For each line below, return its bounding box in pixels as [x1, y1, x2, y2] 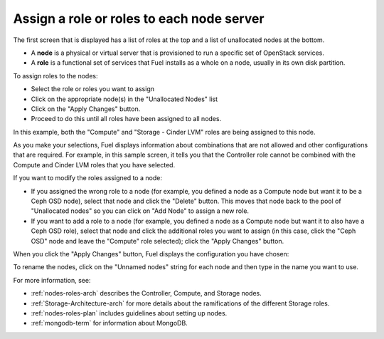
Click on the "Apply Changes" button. [31, 104, 141, 113]
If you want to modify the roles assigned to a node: [13, 174, 163, 182]
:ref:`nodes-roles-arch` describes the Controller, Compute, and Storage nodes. [31, 289, 262, 298]
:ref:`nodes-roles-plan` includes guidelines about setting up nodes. [31, 308, 228, 317]
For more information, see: [13, 276, 91, 284]
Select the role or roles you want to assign [31, 85, 154, 93]
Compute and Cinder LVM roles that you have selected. [13, 160, 176, 169]
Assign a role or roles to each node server [13, 11, 265, 26]
